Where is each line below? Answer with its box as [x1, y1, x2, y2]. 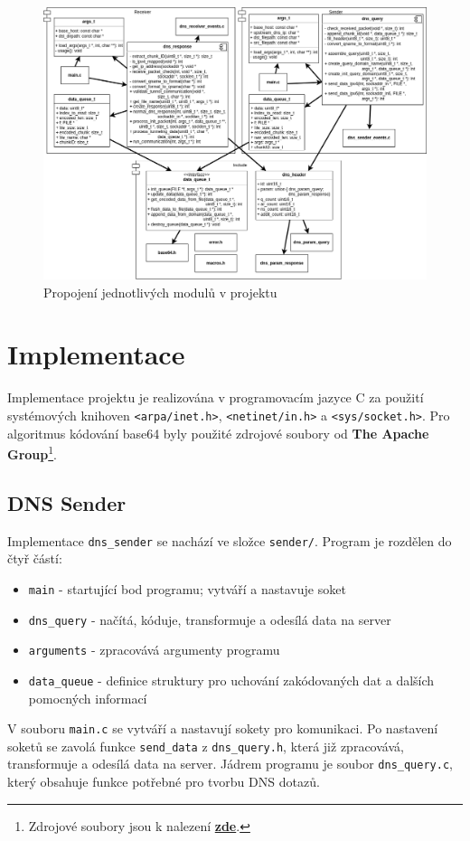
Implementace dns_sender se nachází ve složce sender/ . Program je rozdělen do [7, 531, 452, 550]
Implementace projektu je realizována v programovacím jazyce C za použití [7, 388, 424, 407]
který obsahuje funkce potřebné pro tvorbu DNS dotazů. [7, 772, 320, 791]
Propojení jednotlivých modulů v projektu [43, 282, 277, 301]
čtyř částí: [7, 549, 62, 568]
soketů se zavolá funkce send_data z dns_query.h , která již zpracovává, [7, 736, 404, 755]
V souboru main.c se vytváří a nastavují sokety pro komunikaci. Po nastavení [7, 719, 438, 738]
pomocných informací [28, 688, 147, 707]
